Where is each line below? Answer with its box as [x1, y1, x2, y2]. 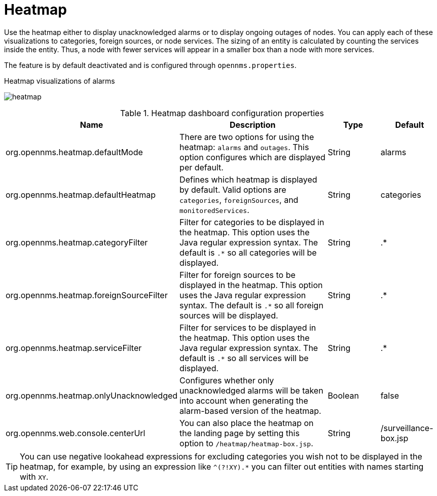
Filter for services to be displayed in [179, 322, 316, 333]
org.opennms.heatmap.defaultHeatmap [6, 189, 156, 200]
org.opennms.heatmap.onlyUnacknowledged [6, 390, 178, 401]
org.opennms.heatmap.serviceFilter [6, 342, 142, 353]
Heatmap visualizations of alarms [4, 76, 115, 85]
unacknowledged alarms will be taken [179, 385, 323, 396]
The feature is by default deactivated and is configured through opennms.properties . [4, 60, 297, 69]
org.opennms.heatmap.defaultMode [6, 147, 143, 157]
